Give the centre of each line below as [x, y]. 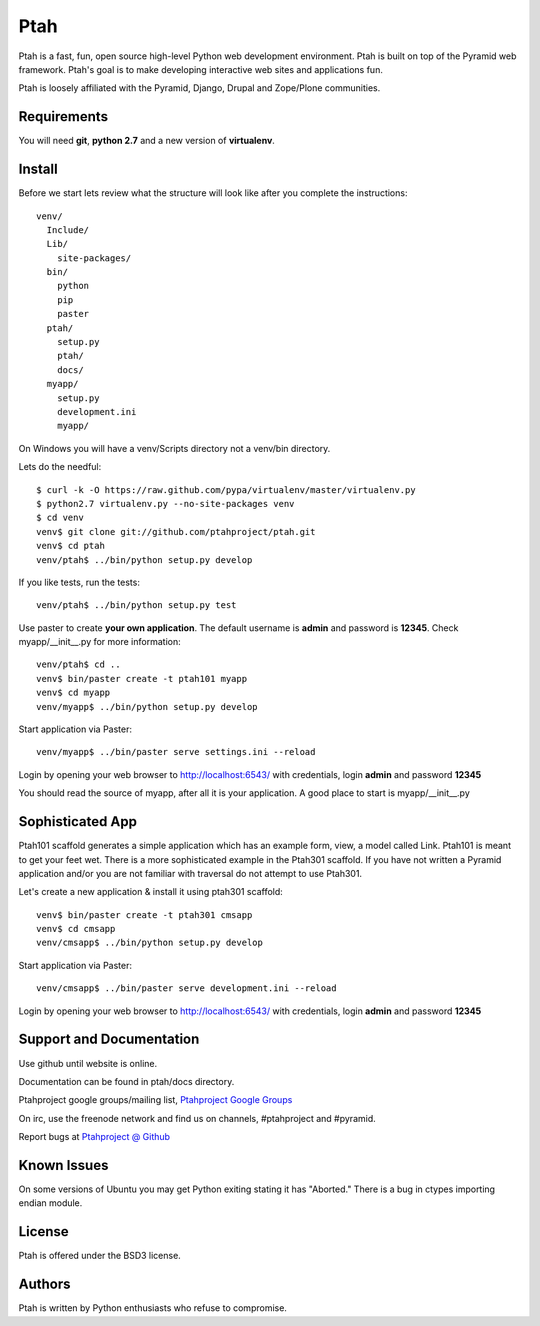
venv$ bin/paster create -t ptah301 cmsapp [144, 914]
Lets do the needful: [60, 467]
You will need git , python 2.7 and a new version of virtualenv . [146, 141]
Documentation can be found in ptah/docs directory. [126, 1081]
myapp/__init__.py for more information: [99, 642]
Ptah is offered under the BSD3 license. [100, 1256]
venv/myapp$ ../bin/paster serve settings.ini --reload [176, 752]
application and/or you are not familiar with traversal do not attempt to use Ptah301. [190, 873]
